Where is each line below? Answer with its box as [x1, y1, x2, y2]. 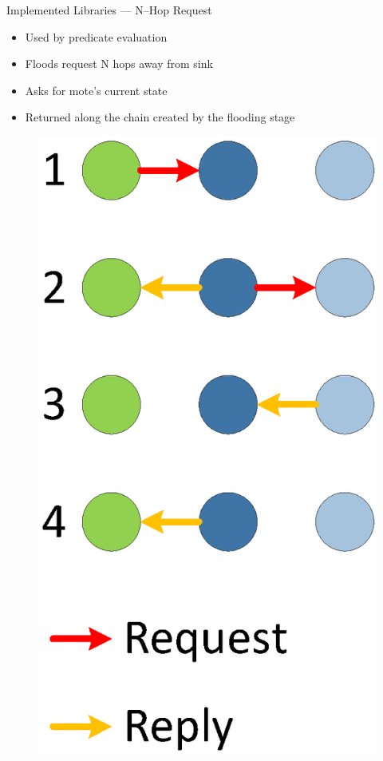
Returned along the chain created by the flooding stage [25, 109, 295, 125]
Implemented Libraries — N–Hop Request [6, 2, 212, 18]
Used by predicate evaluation [25, 28, 168, 45]
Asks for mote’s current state [25, 81, 168, 98]
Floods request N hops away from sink [25, 55, 213, 72]
